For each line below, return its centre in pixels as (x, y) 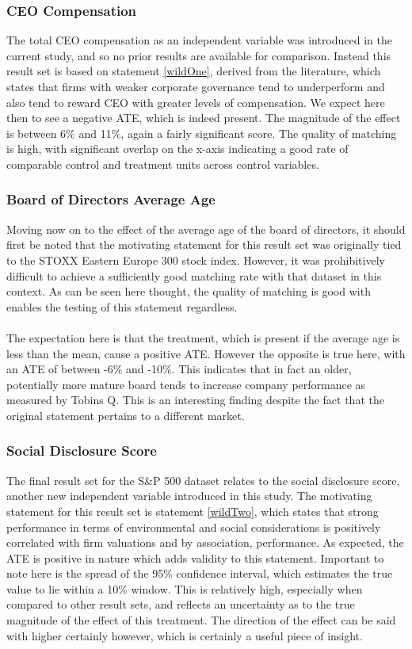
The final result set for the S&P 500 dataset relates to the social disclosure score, (203, 480)
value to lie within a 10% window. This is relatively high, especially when (185, 588)
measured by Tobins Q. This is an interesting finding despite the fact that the (195, 400)
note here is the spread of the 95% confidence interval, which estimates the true (200, 573)
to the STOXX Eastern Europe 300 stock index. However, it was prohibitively (196, 260)
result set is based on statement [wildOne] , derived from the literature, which (194, 71)
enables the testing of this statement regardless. (122, 306)
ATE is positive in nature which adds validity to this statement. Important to (195, 557)
